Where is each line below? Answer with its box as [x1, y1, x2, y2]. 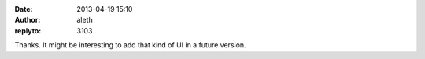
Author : [14, 16, 41, 25]
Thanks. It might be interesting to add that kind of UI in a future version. [14, 40, 247, 50]
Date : [14, 5, 33, 13]
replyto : [14, 26, 42, 35]
